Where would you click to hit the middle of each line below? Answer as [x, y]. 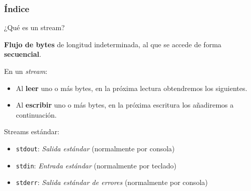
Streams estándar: [32, 131]
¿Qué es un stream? [34, 27]
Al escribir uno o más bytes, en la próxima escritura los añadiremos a [125, 105]
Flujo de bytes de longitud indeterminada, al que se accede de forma [113, 44]
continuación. [36, 114]
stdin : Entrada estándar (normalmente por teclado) [96, 165]
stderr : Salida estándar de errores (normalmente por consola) [112, 182]
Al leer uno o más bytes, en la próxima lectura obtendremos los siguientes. [132, 88]
